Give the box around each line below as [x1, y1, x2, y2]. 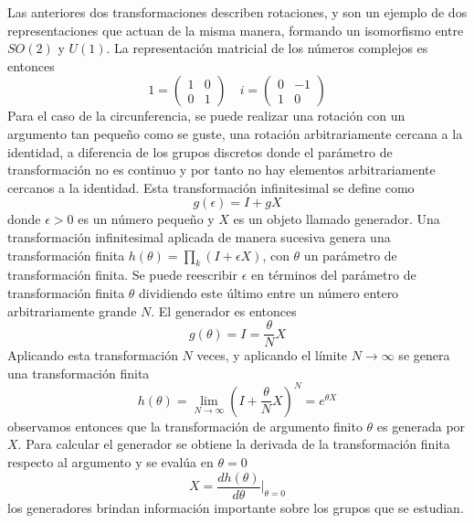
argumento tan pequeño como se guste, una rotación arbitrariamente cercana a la [7, 123, 463, 143]
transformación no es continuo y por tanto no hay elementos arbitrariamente [7, 160, 436, 179]
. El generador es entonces [151, 301, 297, 320]
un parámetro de [303, 245, 397, 264]
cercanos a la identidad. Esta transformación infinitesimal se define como [7, 177, 415, 197]
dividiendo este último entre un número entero [139, 283, 399, 302]
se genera [398, 346, 450, 365]
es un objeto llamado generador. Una [233, 209, 440, 229]
